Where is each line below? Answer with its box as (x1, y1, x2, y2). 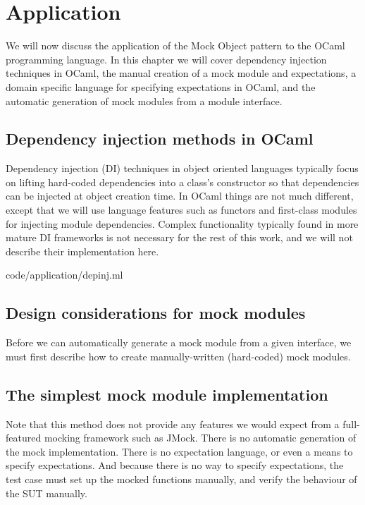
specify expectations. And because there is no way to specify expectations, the (6, 458, 344, 473)
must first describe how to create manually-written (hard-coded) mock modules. (6, 348, 351, 363)
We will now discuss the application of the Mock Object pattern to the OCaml (6, 38, 345, 53)
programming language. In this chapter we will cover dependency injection (6, 51, 327, 66)
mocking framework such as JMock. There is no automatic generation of (44, 430, 357, 445)
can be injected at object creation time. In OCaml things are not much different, (6, 188, 354, 203)
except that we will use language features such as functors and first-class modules (6, 202, 357, 217)
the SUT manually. (6, 485, 87, 500)
